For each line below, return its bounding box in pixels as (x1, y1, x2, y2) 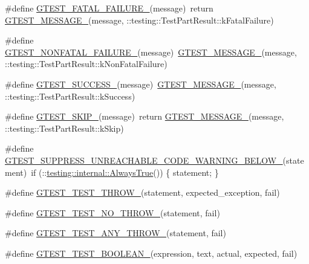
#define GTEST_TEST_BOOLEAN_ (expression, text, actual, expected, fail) (5, 246, 298, 259)
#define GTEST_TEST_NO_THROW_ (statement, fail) (5, 206, 220, 219)
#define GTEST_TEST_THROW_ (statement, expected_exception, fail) (5, 186, 280, 199)
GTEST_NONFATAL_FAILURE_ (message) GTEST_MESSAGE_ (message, (5, 45, 297, 58)
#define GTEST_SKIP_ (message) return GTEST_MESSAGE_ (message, (5, 110, 284, 123)
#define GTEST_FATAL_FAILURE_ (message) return (5, 2, 213, 14)
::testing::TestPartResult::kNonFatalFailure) (5, 57, 168, 70)
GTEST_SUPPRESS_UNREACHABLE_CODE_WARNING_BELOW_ (5, 153, 283, 166)
